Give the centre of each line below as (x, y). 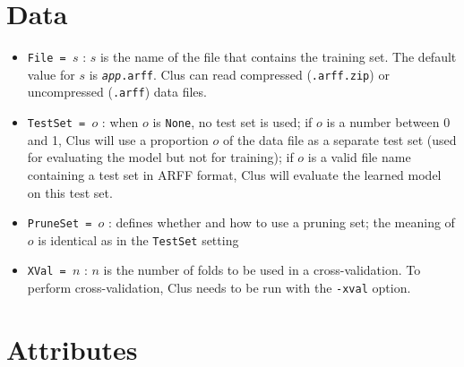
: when (120, 122)
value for (51, 74)
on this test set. (70, 192)
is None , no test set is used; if (232, 122)
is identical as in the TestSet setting (138, 239)
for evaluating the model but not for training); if (160, 157)
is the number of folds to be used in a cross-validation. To (262, 270)
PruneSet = (60, 224)
